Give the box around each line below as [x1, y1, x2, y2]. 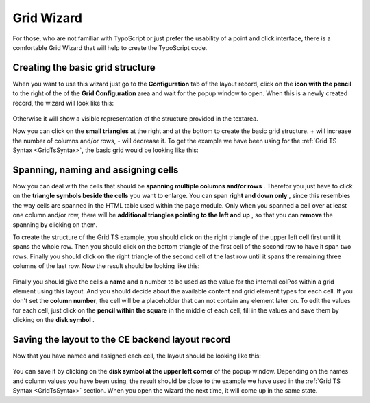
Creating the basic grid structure [12, 62, 156, 73]
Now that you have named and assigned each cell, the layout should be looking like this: [12, 352, 262, 360]
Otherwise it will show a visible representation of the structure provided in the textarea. [12, 114, 258, 123]
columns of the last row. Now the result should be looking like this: [12, 262, 200, 270]
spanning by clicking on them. [12, 220, 98, 229]
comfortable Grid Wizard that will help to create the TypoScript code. [12, 43, 208, 51]
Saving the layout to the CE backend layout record [12, 333, 231, 345]
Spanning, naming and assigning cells [12, 164, 179, 175]
